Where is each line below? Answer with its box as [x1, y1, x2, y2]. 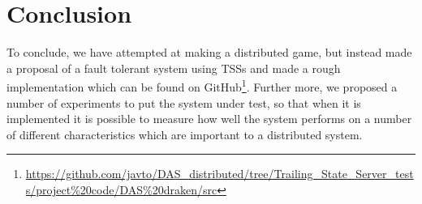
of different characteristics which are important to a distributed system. [6, 125, 363, 142]
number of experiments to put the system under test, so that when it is [6, 94, 361, 111]
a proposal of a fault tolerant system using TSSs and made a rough [6, 59, 341, 76]
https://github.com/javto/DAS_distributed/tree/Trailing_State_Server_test [25, 165, 414, 182]
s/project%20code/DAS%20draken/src [25, 181, 217, 198]
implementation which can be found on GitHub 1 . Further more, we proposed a [6, 76, 398, 95]
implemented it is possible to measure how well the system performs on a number [6, 110, 412, 127]
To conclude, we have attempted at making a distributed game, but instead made [6, 44, 412, 61]
